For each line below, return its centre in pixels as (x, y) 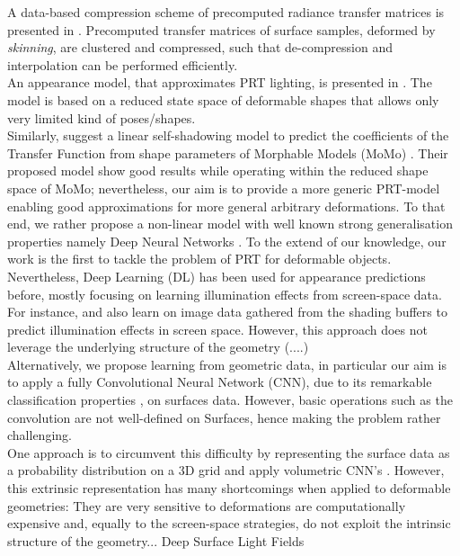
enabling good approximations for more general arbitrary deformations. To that (226, 206)
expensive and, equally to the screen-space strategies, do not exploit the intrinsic (229, 523)
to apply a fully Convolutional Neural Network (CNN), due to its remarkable (220, 382)
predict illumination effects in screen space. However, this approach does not (217, 329)
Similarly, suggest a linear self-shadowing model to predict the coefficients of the (228, 135)
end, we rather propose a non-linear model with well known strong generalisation (230, 224)
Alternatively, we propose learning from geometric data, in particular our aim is (227, 364)
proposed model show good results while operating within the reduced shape (218, 170)
